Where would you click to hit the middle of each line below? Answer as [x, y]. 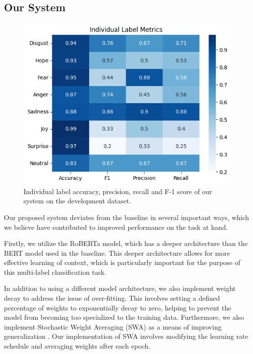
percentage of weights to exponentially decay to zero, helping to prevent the [118, 307]
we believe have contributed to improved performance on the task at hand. [116, 227]
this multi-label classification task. [55, 272]
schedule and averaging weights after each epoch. [77, 346]
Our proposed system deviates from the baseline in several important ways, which [126, 217]
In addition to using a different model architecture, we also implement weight [120, 288]
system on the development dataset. [77, 201]
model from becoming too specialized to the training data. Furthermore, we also [124, 317]
